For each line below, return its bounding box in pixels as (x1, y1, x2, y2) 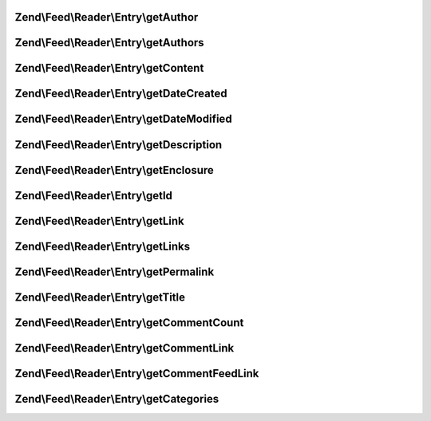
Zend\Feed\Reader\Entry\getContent (14, 61, 204, 75)
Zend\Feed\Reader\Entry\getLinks (14, 239, 191, 253)
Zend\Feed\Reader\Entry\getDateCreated (14, 87, 227, 100)
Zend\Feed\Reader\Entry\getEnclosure (14, 163, 215, 177)
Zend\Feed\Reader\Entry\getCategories (14, 391, 219, 406)
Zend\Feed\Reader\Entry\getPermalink (14, 265, 215, 278)
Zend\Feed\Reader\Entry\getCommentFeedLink (14, 367, 259, 380)
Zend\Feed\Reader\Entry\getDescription (14, 138, 223, 151)
